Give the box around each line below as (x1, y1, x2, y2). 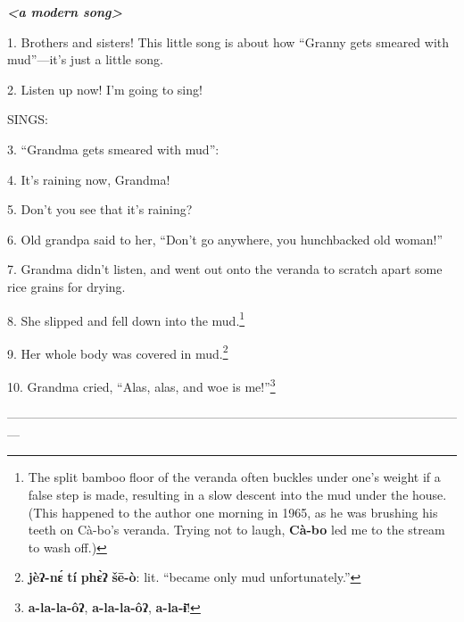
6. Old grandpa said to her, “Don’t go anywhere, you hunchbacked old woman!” (7, 229, 443, 248)
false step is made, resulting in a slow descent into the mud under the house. (28, 485, 447, 504)
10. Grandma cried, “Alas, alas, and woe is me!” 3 (7, 375, 276, 395)
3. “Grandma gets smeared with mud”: (7, 139, 220, 158)
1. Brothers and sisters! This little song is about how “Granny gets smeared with (7, 32, 450, 51)
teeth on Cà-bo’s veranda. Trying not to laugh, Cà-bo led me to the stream (28, 520, 445, 539)
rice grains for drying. (7, 277, 126, 295)
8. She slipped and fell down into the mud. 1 (7, 308, 245, 329)
